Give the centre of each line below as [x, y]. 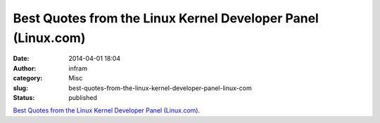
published [83, 97]
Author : [25, 68]
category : [28, 78]
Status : [24, 97]
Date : [21, 59]
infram [78, 68]
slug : [20, 88]
